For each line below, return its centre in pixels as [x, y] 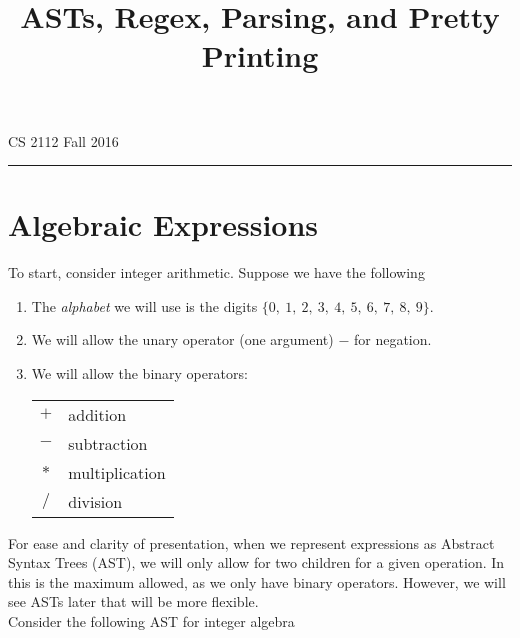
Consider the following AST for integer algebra [151, 621]
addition [97, 414]
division [95, 501]
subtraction [108, 443]
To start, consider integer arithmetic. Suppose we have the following [216, 272]
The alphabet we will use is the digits [144, 305]
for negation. [392, 339]
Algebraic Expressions [163, 224]
